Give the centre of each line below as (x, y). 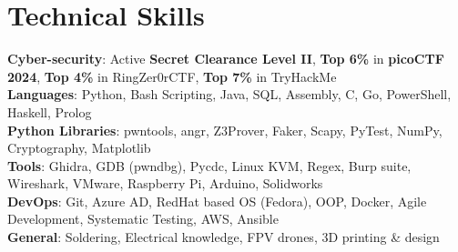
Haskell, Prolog (50, 111)
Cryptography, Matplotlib (79, 148)
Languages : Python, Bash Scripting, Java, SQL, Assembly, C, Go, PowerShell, (229, 94)
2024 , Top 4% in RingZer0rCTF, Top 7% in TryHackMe (172, 76)
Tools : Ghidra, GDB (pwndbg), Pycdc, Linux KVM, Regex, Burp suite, (209, 165)
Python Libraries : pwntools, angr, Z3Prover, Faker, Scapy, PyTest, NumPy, (225, 130)
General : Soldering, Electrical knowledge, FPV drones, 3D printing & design (224, 237)
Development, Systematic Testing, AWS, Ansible (143, 219)
